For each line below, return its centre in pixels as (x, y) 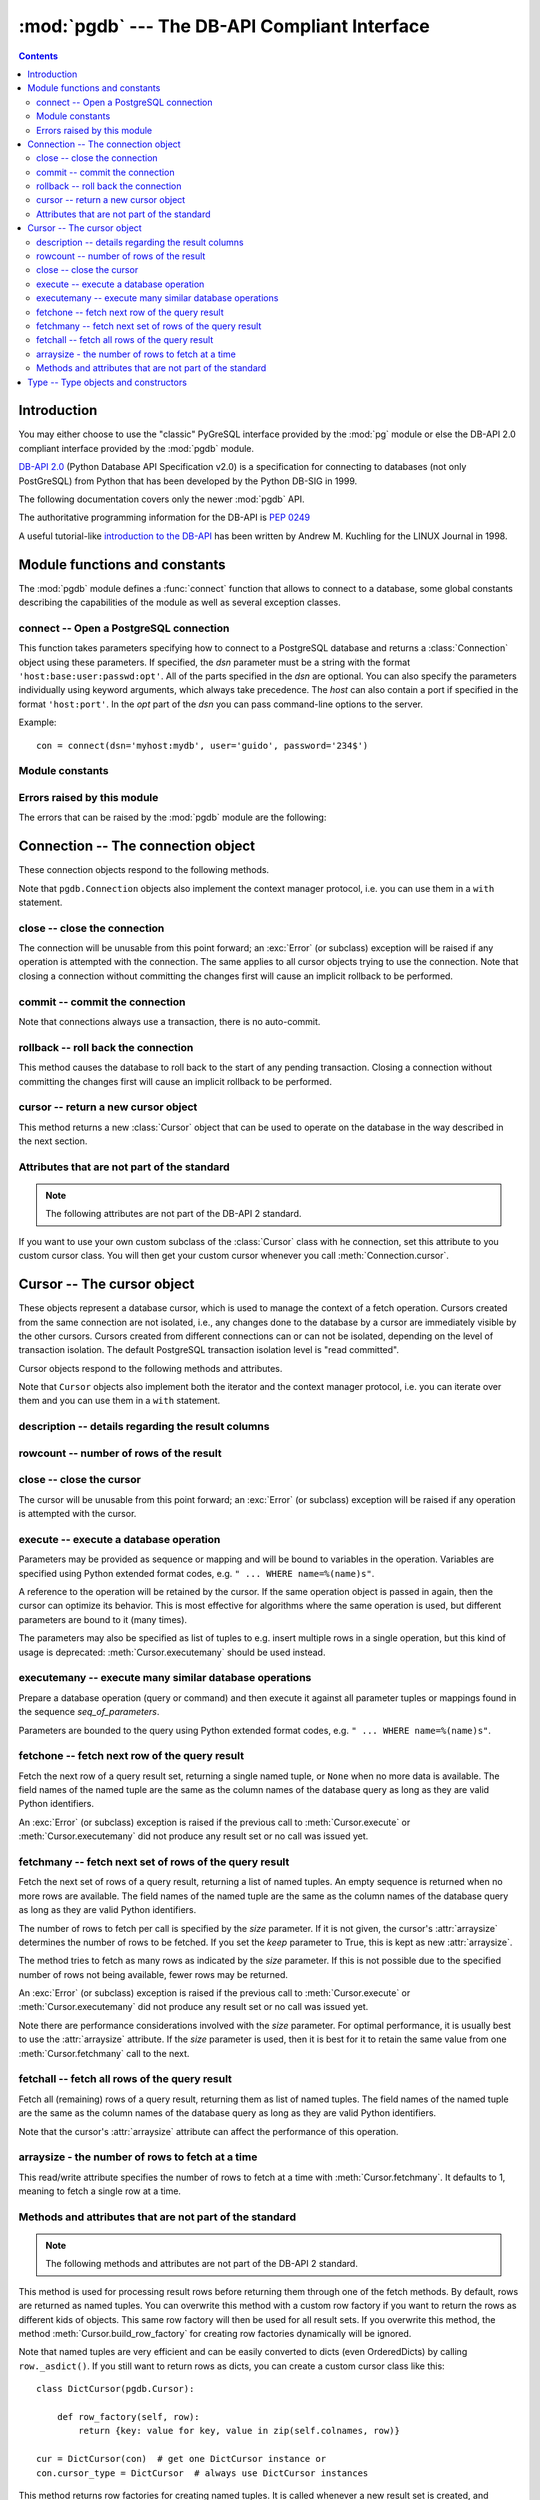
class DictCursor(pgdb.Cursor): (115, 2389)
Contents (38, 56)
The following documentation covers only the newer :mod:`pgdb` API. (161, 499)
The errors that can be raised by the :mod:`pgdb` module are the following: (172, 817)
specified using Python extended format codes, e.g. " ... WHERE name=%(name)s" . (196, 1573)
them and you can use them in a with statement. (119, 1401)
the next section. (53, 1141)
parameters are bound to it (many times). (103, 1619)
